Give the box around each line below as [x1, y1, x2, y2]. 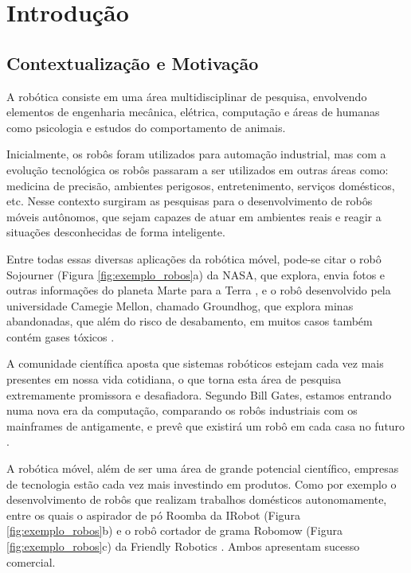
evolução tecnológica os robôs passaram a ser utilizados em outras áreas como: [6, 161, 389, 177]
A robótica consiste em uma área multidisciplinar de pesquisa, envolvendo [6, 88, 367, 104]
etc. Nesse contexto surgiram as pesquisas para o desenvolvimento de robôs [6, 193, 373, 209]
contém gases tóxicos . [6, 328, 115, 345]
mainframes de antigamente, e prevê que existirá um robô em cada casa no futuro [6, 417, 405, 434]
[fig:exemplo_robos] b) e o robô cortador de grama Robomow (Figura [6, 522, 342, 539]
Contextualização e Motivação [6, 50, 259, 75]
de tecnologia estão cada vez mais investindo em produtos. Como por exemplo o [6, 475, 397, 492]
